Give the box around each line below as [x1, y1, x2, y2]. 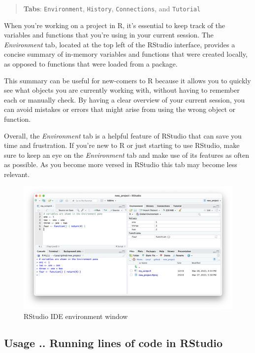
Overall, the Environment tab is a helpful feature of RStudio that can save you [4, 130, 242, 141]
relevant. [4, 169, 30, 179]
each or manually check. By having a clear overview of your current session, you [4, 94, 245, 105]
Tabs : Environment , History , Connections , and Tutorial [23, 3, 201, 13]
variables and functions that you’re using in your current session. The [4, 30, 214, 40]
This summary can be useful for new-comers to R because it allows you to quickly [4, 75, 251, 85]
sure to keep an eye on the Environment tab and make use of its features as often [4, 149, 249, 160]
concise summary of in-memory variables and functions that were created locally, [4, 49, 248, 59]
